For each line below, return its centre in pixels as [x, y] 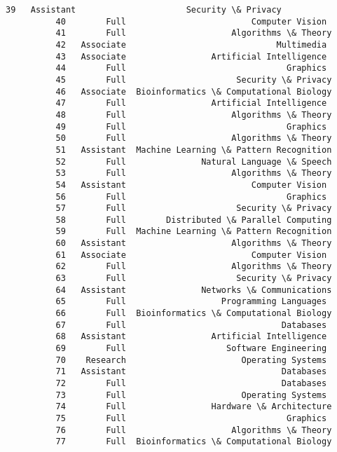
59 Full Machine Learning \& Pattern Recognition [194, 232]
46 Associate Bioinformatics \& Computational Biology [194, 91]
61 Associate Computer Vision [191, 255]
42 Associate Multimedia [191, 44]
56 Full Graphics [191, 197]
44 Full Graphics [191, 68]
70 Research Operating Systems [191, 360]
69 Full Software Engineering [191, 349]
